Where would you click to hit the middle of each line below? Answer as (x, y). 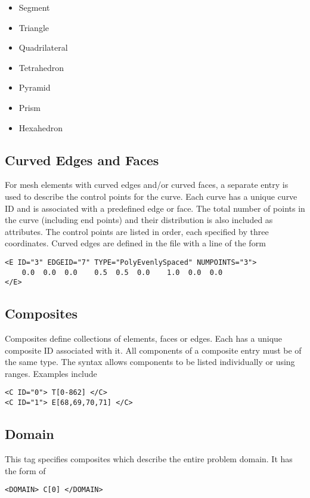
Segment (34, 7)
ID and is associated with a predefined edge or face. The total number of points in (155, 208)
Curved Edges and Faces (82, 160)
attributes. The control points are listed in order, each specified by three (137, 231)
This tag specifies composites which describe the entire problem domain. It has (149, 458)
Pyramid (35, 87)
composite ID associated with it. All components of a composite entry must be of (153, 350)
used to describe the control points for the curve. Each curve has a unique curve (151, 196)
